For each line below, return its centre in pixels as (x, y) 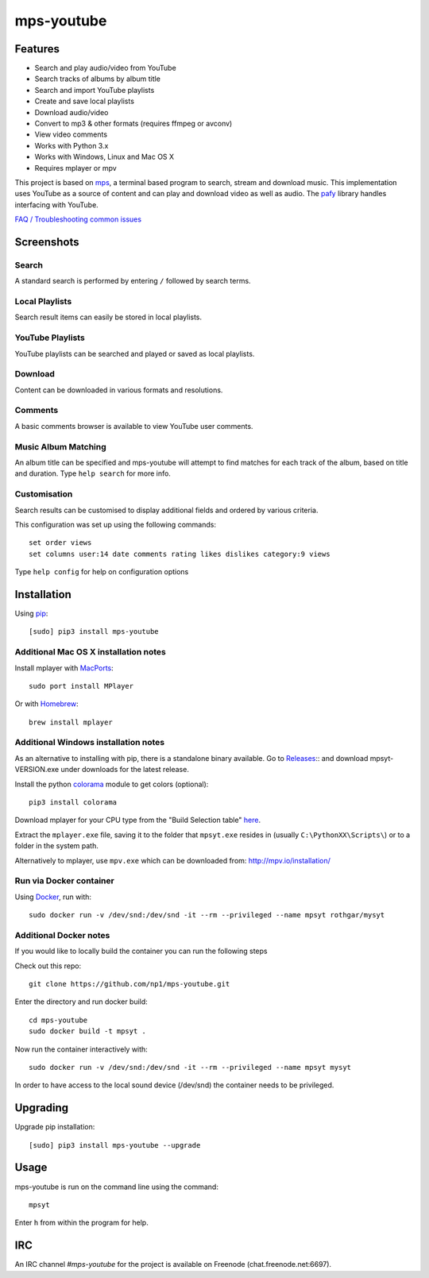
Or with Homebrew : (46, 704)
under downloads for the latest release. (125, 770)
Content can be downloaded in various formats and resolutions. (119, 390)
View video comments (71, 134)
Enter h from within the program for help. (81, 1222)
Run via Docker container (64, 881)
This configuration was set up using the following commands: (115, 524)
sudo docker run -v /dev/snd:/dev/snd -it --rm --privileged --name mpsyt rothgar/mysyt (207, 915)
